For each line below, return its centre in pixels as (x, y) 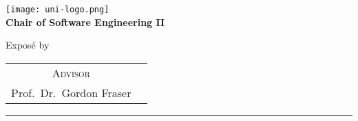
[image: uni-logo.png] (57, 10)
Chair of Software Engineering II (85, 22)
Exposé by (28, 45)
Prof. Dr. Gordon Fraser (71, 92)
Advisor (71, 72)
